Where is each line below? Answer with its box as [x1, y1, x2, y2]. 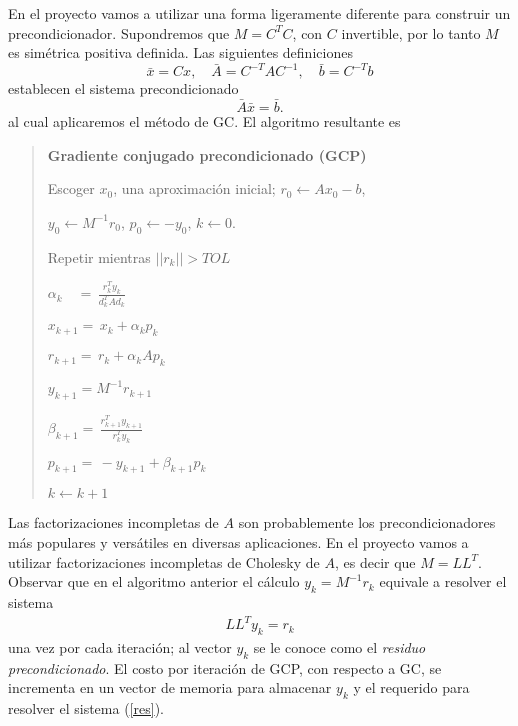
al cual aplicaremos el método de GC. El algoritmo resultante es [8, 111, 401, 132]
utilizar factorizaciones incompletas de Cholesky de [8, 551, 320, 572]
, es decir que [334, 551, 416, 572]
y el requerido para [353, 677, 470, 698]
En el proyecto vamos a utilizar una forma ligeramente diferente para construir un [8, 3, 511, 23]
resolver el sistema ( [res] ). [8, 698, 164, 719]
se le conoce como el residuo [253, 636, 426, 657]
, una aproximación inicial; [113, 178, 276, 199]
